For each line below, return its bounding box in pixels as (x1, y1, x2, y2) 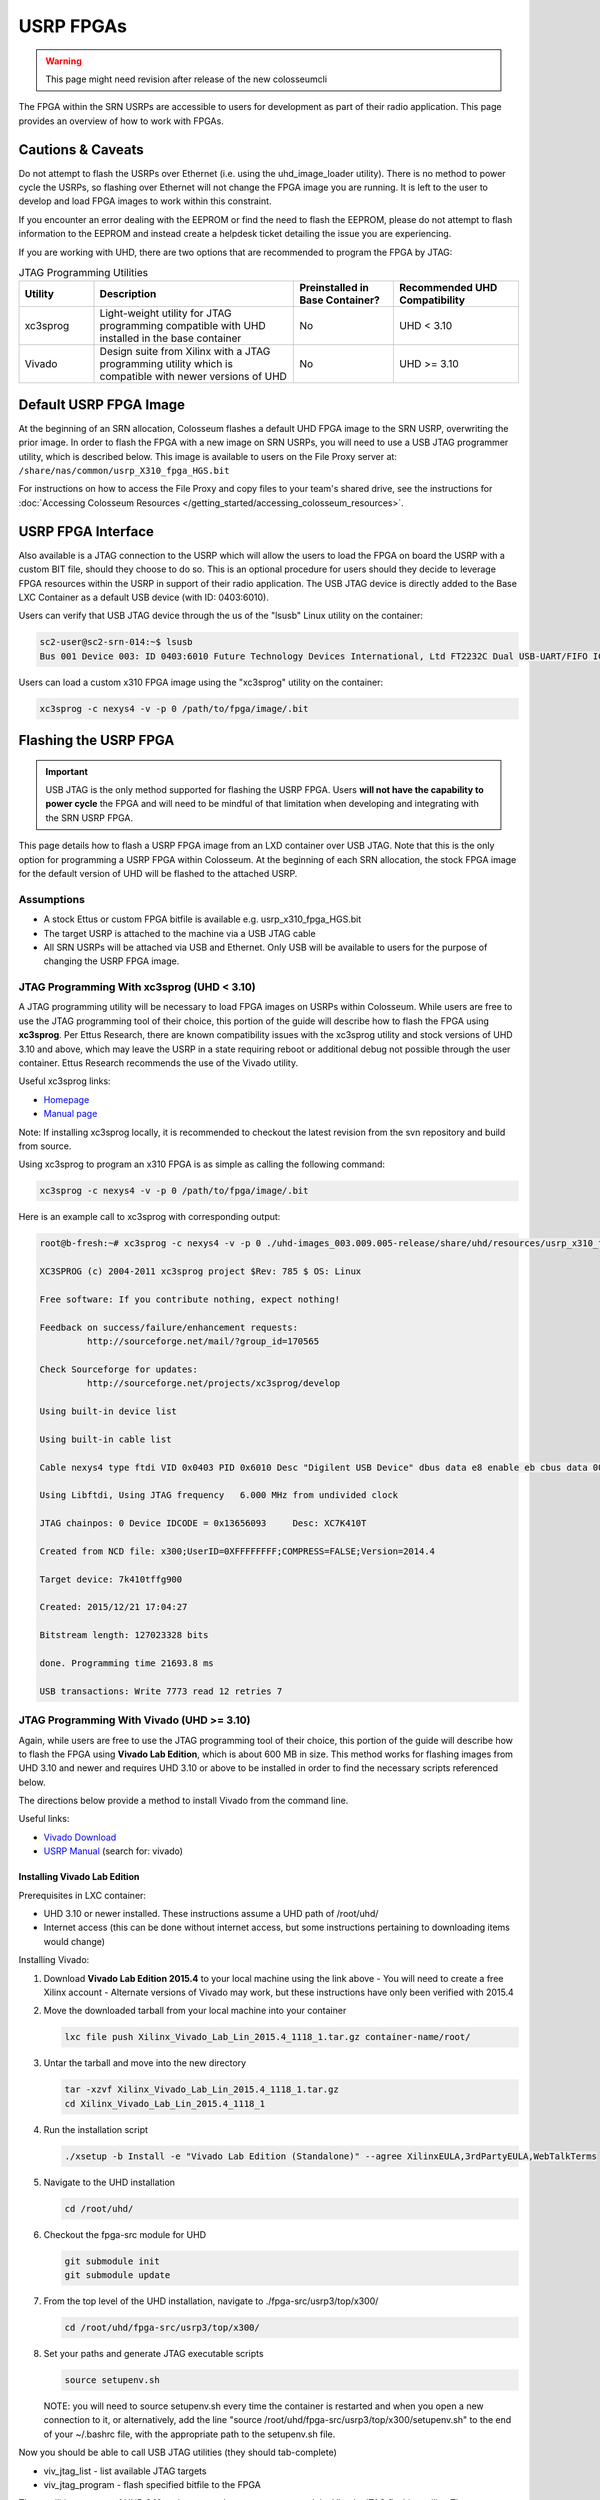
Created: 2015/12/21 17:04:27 (39, 1601, 188, 1613)
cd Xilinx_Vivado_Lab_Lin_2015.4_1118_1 (64, 2098, 265, 2109)
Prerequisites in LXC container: (18, 1889, 147, 1901)
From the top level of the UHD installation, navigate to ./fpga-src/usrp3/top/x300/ (43, 2295, 379, 2307)
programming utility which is (99, 357, 234, 371)
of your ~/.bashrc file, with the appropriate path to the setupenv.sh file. (43, 2428, 336, 2440)
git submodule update (64, 2270, 171, 2281)
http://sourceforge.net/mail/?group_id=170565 (86, 1336, 320, 1347)
